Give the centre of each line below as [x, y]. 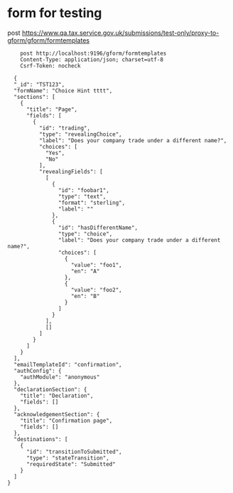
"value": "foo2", [96, 290]
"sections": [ [34, 97]
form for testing [55, 13]
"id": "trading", [65, 128]
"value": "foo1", [96, 265]
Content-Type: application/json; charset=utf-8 [92, 59]
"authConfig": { [38, 371]
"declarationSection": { [50, 389]
